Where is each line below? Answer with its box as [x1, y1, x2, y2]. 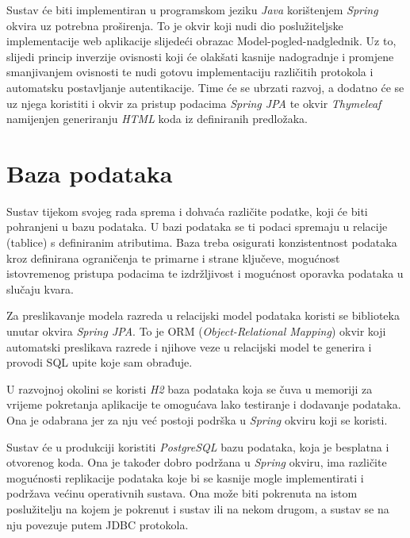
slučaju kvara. [6, 280, 74, 297]
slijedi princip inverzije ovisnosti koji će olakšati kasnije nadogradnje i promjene [6, 48, 394, 64]
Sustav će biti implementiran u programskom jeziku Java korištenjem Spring [6, 2, 378, 17]
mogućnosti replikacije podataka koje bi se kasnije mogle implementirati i [6, 469, 364, 486]
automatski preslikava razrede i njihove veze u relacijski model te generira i [6, 338, 372, 355]
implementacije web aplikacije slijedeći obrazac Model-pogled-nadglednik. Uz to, [6, 33, 397, 49]
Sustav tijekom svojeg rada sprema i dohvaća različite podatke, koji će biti [6, 202, 368, 219]
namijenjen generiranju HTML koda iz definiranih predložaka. [6, 110, 308, 127]
